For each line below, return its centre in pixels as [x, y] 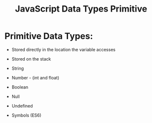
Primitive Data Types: [49, 36]
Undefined [22, 106]
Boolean [20, 87]
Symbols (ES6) [26, 115]
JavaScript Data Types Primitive [81, 9]
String [18, 68]
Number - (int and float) [35, 77]
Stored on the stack [31, 59]
